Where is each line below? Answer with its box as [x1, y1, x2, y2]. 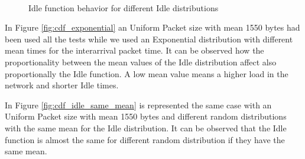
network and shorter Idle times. [5, 79, 119, 91]
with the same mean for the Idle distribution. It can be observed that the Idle [5, 121, 287, 134]
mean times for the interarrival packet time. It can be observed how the [5, 44, 264, 57]
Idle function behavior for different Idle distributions [28, 1, 219, 14]
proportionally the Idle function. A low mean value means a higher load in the [5, 67, 288, 79]
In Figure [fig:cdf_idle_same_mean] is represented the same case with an [5, 98, 272, 111]
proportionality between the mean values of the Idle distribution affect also [5, 55, 277, 68]
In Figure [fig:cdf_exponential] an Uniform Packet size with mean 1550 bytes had [5, 21, 300, 34]
